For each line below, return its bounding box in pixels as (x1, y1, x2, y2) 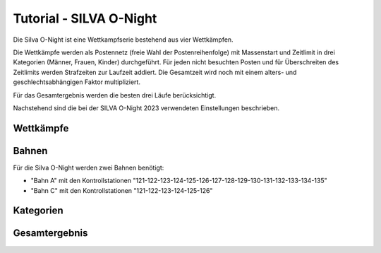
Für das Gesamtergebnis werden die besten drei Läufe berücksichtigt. (13, 90, 217, 99)
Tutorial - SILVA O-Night (13, 11, 157, 26)
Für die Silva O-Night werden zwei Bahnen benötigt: (13, 163, 164, 172)
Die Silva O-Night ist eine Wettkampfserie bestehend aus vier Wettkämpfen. (13, 35, 234, 44)
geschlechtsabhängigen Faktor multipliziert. (13, 78, 141, 86)
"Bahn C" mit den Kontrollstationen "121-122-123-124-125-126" (30, 186, 213, 194)
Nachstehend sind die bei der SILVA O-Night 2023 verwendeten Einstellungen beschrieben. (13, 103, 280, 112)
